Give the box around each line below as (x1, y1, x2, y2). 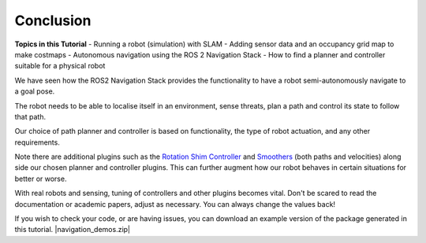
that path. (14, 112, 47, 121)
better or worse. (14, 174, 67, 183)
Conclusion (14, 12, 92, 29)
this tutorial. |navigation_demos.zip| (14, 225, 130, 234)
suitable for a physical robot (14, 61, 106, 71)
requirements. (14, 138, 61, 147)
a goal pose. (14, 87, 55, 96)
